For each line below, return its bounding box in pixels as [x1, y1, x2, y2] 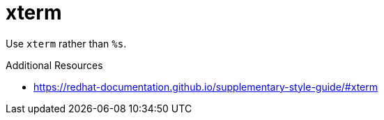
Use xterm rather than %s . [6, 37, 127, 50]
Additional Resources [6, 59, 103, 71]
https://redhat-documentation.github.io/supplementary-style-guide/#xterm [33, 80, 378, 93]
